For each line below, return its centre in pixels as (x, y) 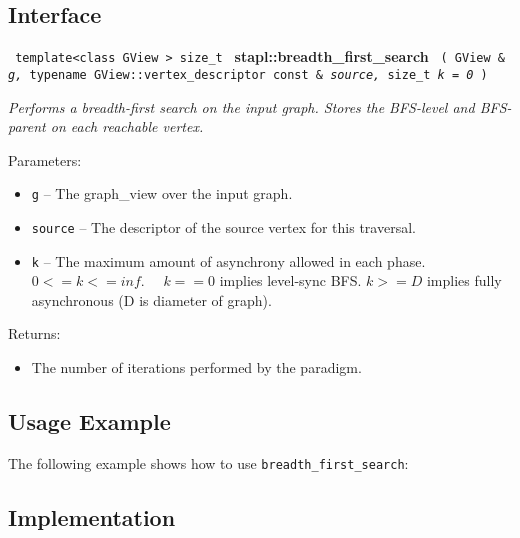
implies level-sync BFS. (290, 280)
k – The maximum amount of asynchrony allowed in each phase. (228, 260)
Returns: (34, 333)
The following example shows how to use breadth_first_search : (208, 462)
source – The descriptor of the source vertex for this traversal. (223, 226)
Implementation (92, 516)
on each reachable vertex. (127, 126)
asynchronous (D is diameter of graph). (151, 299)
